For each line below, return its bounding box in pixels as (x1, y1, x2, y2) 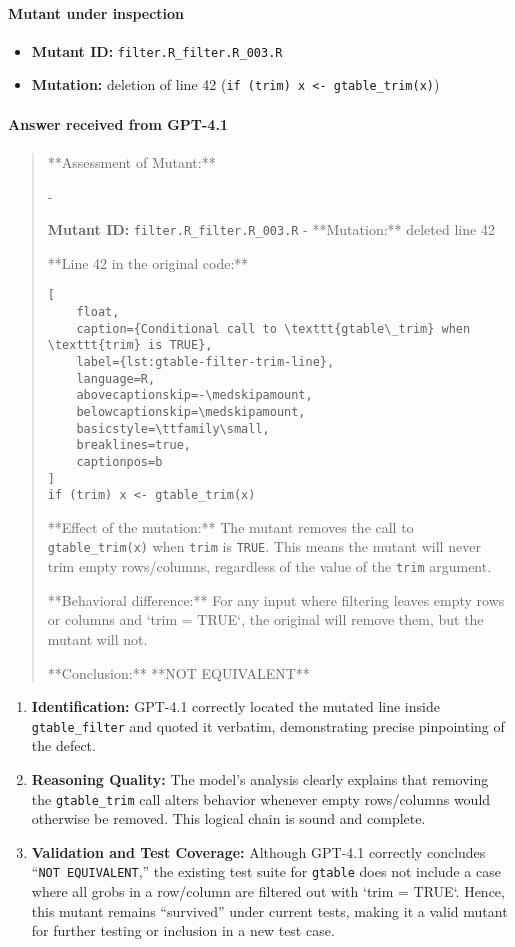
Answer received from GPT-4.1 (8, 113, 228, 134)
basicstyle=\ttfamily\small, (76, 421, 270, 436)
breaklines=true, (76, 438, 191, 453)
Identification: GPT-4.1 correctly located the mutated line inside (31, 696, 440, 717)
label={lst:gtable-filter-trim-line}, (76, 354, 335, 369)
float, (76, 305, 120, 319)
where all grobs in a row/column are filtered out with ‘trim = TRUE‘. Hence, (31, 881, 505, 902)
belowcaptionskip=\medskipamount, (76, 404, 306, 419)
